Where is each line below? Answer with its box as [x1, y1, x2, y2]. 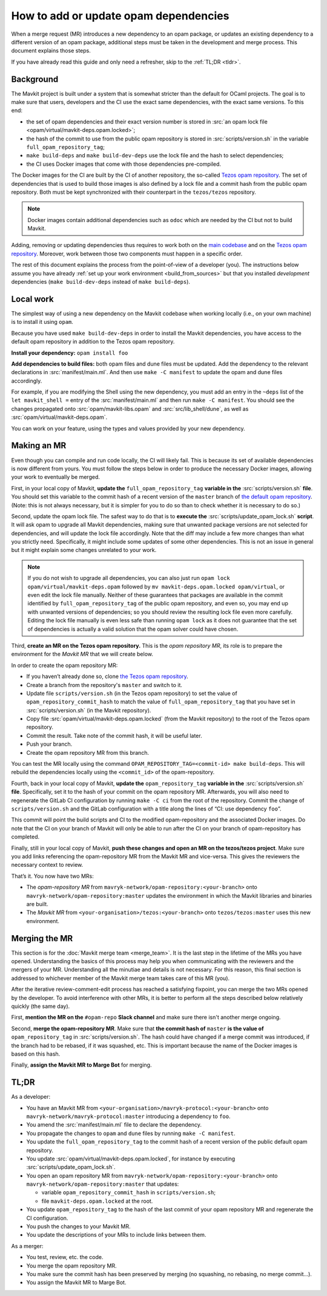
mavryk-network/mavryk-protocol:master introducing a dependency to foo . [26, 1113, 231, 1120]
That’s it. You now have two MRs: [11, 872, 94, 880]
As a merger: [11, 1242, 44, 1249]
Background [11, 74, 59, 84]
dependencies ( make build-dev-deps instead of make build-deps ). [11, 278, 191, 286]
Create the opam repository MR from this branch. [26, 749, 150, 756]
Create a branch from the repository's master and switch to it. [26, 681, 183, 688]
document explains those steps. [11, 47, 91, 54]
